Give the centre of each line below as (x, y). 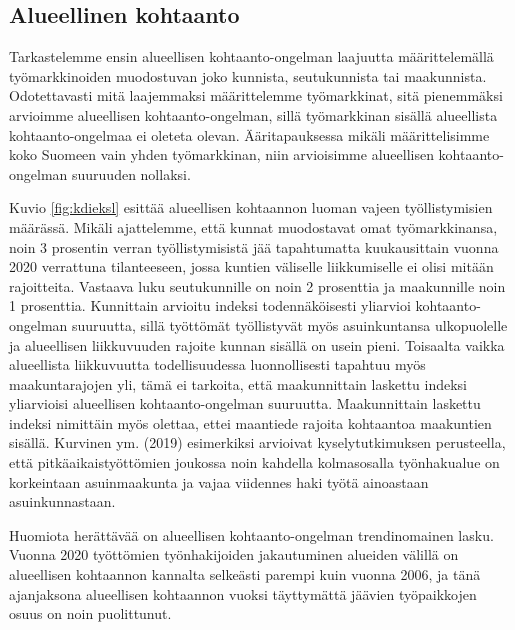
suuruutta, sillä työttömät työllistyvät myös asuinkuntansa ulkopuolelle (289, 324)
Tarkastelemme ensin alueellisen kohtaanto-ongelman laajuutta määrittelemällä (251, 56)
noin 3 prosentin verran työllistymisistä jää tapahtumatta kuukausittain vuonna (254, 246)
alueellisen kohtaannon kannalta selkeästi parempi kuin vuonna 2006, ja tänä (245, 574)
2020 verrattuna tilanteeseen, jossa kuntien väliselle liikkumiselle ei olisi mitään (251, 266)
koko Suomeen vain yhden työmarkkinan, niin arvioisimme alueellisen (221, 154)
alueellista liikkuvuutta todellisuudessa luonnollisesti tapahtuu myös (217, 364)
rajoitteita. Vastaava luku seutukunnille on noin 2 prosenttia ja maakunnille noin (257, 285)
